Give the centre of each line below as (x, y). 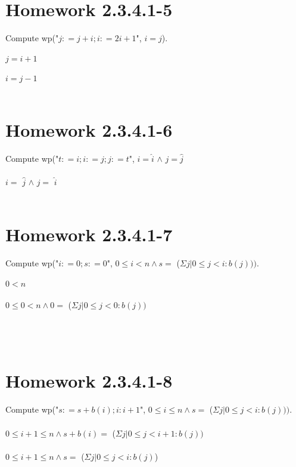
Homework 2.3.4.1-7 (89, 234)
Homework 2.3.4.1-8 (89, 381)
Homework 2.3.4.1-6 (89, 129)
